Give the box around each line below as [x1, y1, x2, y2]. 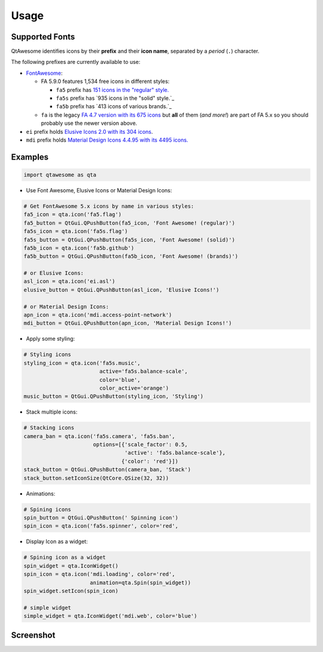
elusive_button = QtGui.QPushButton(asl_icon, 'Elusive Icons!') [23, 286, 220, 293]
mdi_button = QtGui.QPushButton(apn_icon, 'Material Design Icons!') [23, 320, 232, 327]
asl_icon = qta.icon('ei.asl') [23, 278, 116, 285]
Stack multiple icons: [26, 408, 78, 415]
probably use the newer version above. [41, 120, 138, 127]
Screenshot [11, 630, 56, 640]
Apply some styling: [26, 335, 75, 342]
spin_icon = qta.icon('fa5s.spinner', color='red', [23, 523, 179, 529]
